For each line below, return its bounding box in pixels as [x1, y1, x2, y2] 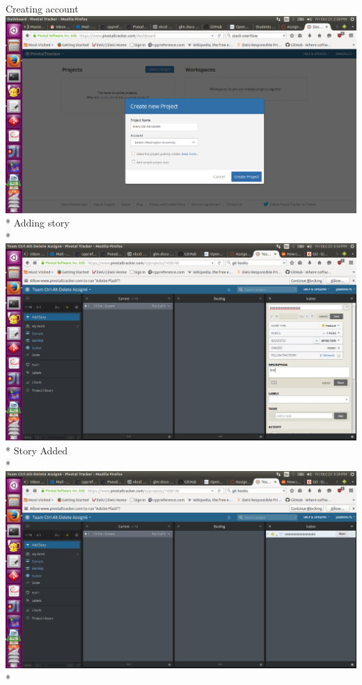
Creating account [6, 1, 79, 15]
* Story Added [6, 442, 68, 457]
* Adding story [6, 215, 70, 230]
